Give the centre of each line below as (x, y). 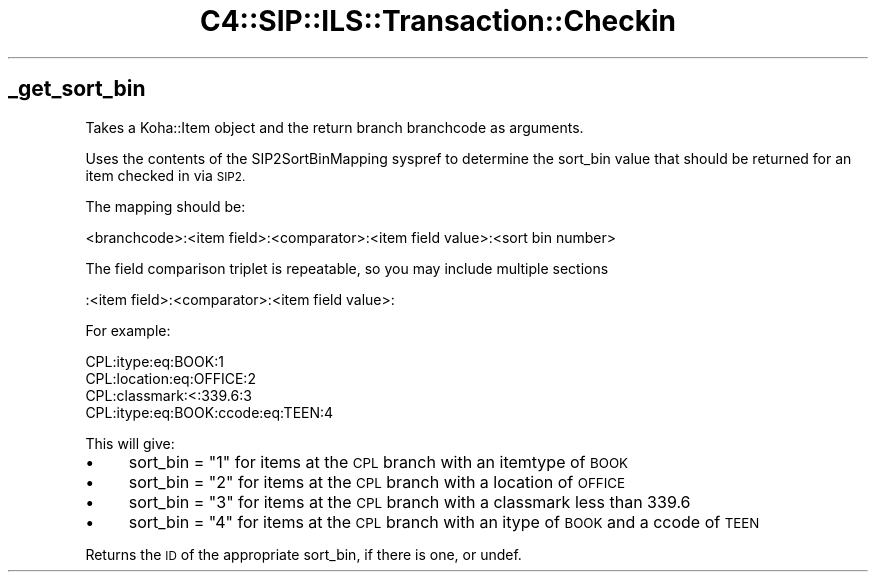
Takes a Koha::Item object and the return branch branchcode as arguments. (334, 127)
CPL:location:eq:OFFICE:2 (170, 378)
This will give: (130, 443)
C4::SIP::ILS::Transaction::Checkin (438, 21)
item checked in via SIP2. (165, 175)
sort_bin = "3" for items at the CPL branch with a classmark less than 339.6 (409, 501)
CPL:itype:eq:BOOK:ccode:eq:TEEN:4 (209, 412)
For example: (128, 330)
